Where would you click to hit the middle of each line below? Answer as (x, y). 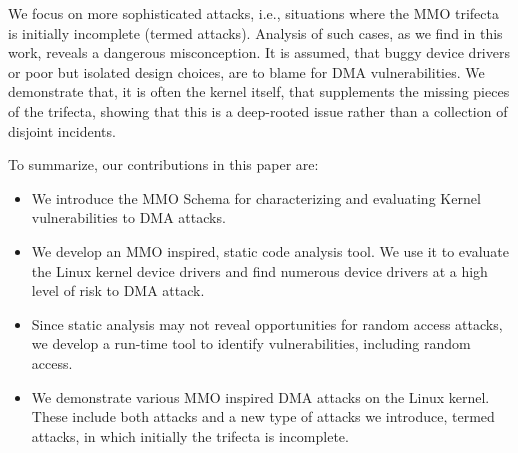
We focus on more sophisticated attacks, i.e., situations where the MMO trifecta (253, 13)
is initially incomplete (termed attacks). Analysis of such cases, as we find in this (255, 32)
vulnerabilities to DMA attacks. (128, 217)
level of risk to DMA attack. (118, 290)
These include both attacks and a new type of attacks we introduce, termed (263, 416)
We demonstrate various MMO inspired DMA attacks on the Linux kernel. (260, 396)
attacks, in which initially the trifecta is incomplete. (190, 435)
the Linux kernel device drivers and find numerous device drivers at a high (259, 270)
